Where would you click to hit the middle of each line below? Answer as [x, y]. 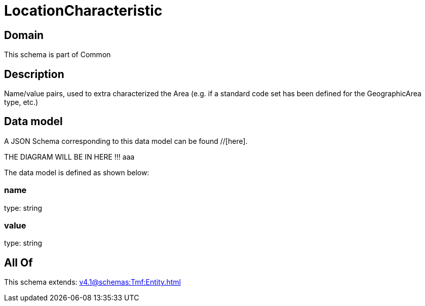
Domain [24, 35]
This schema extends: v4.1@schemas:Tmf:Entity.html [92, 282]
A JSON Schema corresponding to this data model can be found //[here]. [126, 141]
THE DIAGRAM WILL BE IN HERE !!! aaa [69, 157]
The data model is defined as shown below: [77, 172]
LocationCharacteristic [83, 11]
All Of [18, 262]
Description [34, 74]
